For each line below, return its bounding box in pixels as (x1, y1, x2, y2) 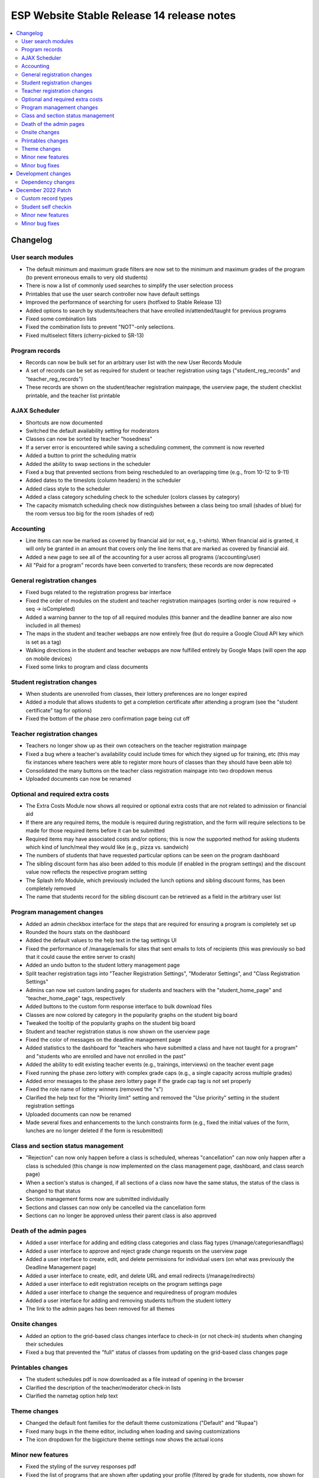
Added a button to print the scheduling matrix (25, 452, 137, 459)
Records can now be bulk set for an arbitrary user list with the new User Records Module (25, 358, 242, 366)
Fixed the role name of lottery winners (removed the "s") (25, 1085, 164, 1093)
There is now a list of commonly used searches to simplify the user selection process (25, 282, 233, 289)
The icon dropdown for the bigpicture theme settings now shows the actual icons (25, 1436, 224, 1443)
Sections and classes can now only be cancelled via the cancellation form (25, 1204, 206, 1211)
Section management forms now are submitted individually (25, 1195, 169, 1203)
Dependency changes (21, 178, 75, 186)
